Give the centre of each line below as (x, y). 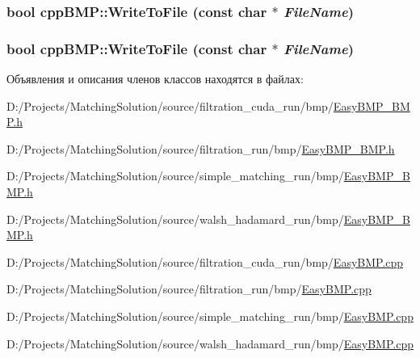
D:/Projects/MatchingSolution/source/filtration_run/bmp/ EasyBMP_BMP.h (201, 148)
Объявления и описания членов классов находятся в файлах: (155, 79)
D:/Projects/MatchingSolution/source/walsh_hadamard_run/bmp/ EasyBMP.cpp (210, 343)
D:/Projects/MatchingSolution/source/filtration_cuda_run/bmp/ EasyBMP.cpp (205, 261)
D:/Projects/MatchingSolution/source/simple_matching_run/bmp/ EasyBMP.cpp (210, 316)
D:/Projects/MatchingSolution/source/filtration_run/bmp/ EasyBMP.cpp (189, 289)
